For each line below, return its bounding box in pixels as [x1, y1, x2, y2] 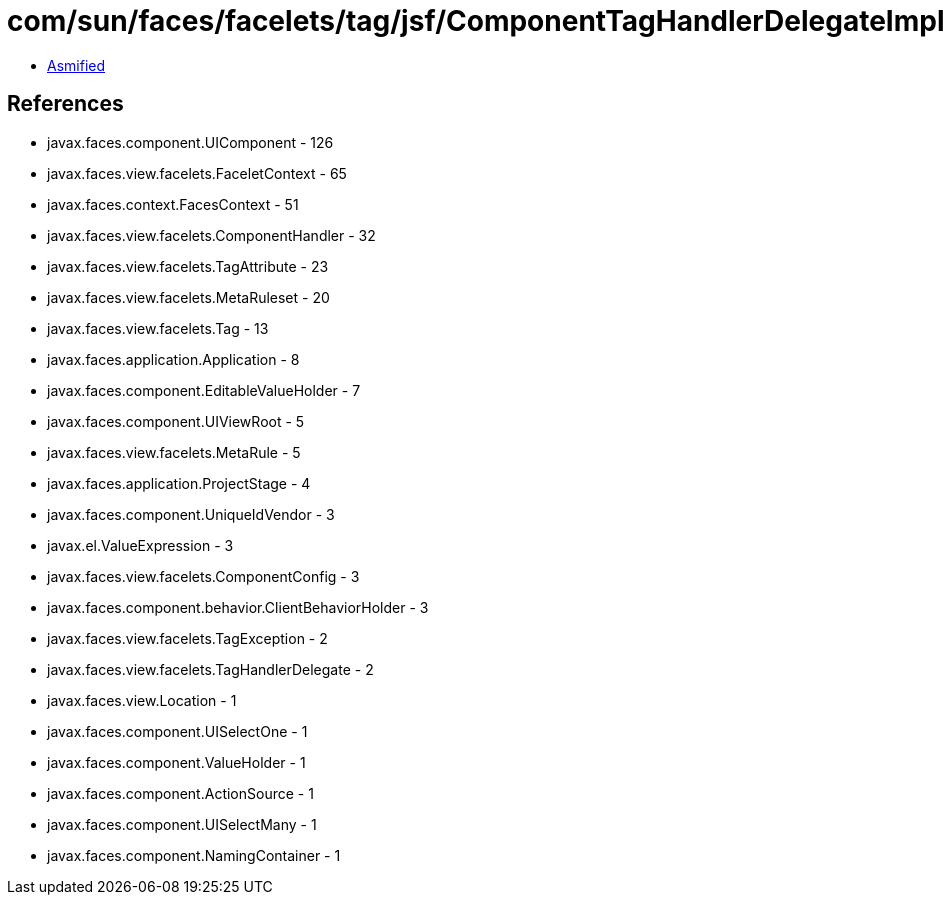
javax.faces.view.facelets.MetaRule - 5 [47, 443, 301, 461]
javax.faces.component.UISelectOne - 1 [47, 722, 308, 740]
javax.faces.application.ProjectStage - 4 [47, 474, 311, 492]
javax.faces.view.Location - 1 [47, 691, 237, 709]
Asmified [47, 56, 106, 74]
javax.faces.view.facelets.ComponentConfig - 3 [47, 567, 360, 585]
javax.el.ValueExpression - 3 [47, 536, 234, 554]
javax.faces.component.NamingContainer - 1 [47, 846, 341, 864]
